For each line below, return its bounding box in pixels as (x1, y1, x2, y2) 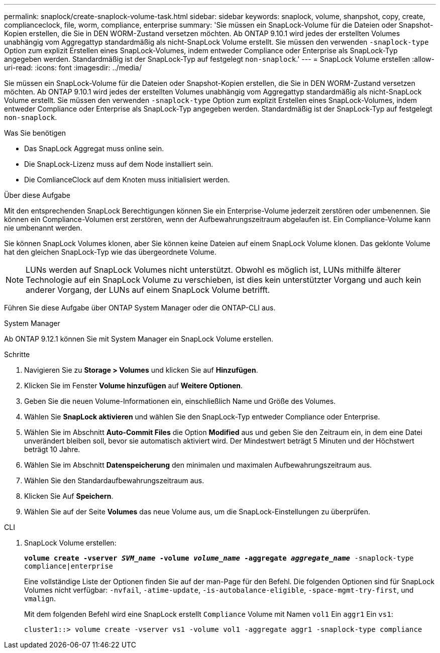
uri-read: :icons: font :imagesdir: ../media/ (4, 63, 142, 72)
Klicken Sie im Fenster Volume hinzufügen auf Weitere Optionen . (24, 381, 243, 390)
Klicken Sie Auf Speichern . (24, 492, 114, 500)
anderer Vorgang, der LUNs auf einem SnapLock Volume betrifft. (26, 285, 270, 295)
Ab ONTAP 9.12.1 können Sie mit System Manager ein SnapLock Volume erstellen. (4, 335, 274, 343)
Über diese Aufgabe (4, 191, 70, 199)
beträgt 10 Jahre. (24, 445, 80, 454)
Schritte (4, 350, 30, 359)
